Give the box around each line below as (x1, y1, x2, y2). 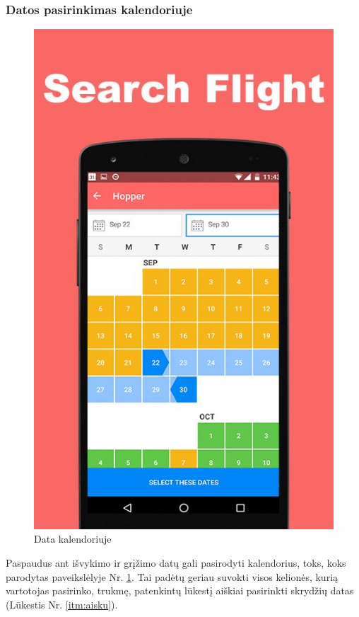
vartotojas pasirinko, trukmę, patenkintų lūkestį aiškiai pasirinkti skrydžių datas (6, 583, 354, 598)
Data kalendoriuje (34, 531, 112, 546)
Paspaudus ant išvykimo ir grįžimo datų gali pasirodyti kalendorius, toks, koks (6, 555, 346, 570)
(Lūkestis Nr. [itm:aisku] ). (6, 596, 118, 611)
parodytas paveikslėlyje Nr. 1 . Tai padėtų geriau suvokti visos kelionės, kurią (6, 569, 339, 584)
